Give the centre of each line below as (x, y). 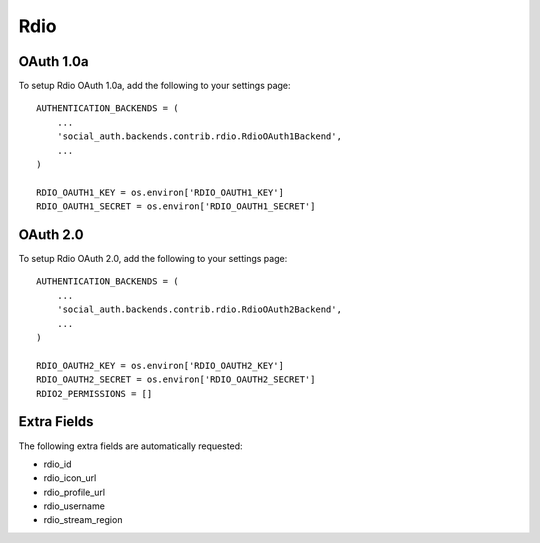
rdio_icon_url (70, 478)
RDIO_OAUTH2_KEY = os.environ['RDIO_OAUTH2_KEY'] (160, 365)
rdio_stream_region (83, 520)
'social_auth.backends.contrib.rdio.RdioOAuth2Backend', (199, 309)
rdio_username (74, 506)
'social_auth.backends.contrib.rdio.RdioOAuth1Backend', (199, 136)
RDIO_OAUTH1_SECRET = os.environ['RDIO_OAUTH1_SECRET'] (176, 206)
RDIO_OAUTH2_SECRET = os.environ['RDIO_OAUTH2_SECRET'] (176, 379)
